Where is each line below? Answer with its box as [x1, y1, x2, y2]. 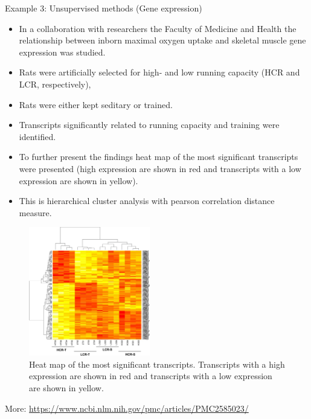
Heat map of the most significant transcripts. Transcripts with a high [29, 357, 285, 370]
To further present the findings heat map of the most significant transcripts [19, 150, 298, 163]
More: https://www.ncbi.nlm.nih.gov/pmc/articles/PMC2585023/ [5, 401, 249, 414]
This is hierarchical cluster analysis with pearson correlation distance [19, 194, 275, 207]
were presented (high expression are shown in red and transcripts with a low [19, 162, 301, 174]
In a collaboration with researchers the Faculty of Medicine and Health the [19, 22, 297, 34]
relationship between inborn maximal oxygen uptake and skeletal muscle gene [19, 34, 306, 46]
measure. [19, 206, 52, 219]
